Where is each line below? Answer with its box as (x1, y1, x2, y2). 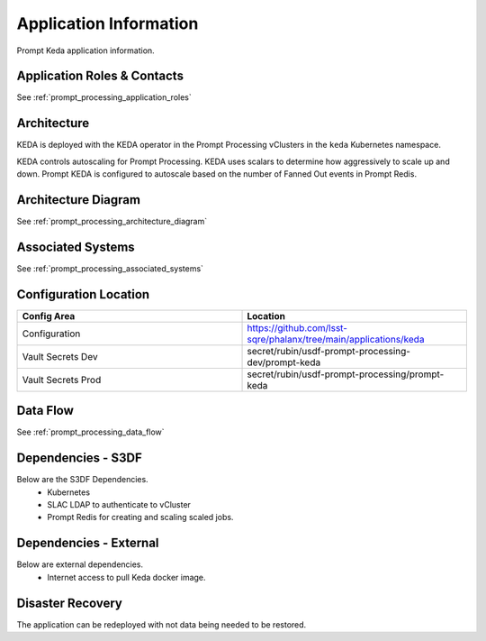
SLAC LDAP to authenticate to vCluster (47, 499, 191, 510)
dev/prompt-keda (247, 356, 321, 369)
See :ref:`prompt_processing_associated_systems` (16, 262, 204, 274)
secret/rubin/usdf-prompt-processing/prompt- (247, 368, 445, 380)
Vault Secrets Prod (22, 373, 102, 386)
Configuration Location (16, 287, 150, 302)
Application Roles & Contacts (16, 69, 184, 84)
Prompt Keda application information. (16, 45, 155, 56)
